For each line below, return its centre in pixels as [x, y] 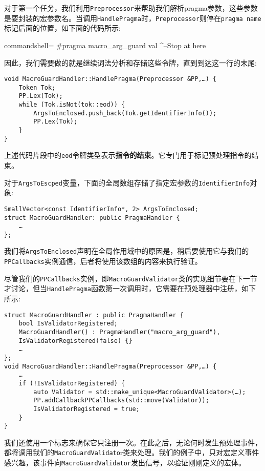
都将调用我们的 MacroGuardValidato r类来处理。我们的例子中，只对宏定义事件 [132, 452]
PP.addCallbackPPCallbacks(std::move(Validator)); [121, 401]
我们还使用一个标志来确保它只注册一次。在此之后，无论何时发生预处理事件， [133, 442]
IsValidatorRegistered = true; [86, 409]
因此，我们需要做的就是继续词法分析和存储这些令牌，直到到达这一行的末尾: [130, 62]
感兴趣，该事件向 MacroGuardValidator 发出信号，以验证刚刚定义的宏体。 [125, 463]
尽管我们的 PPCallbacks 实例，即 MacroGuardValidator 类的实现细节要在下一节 [131, 278]
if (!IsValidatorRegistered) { [72, 383]
